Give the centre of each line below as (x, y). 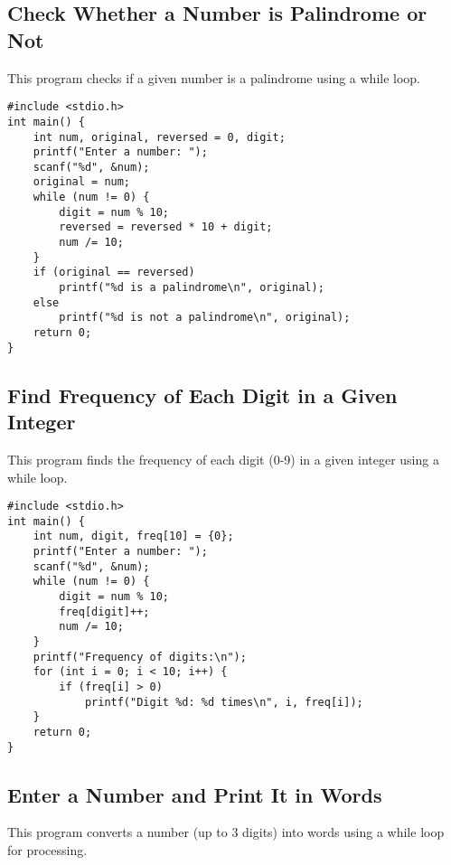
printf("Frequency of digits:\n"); (140, 657)
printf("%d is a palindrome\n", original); (192, 288)
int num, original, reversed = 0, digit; (159, 137)
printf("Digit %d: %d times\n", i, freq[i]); (224, 702)
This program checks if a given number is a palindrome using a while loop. (214, 77)
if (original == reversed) (114, 273)
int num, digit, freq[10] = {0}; (133, 536)
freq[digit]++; (104, 611)
